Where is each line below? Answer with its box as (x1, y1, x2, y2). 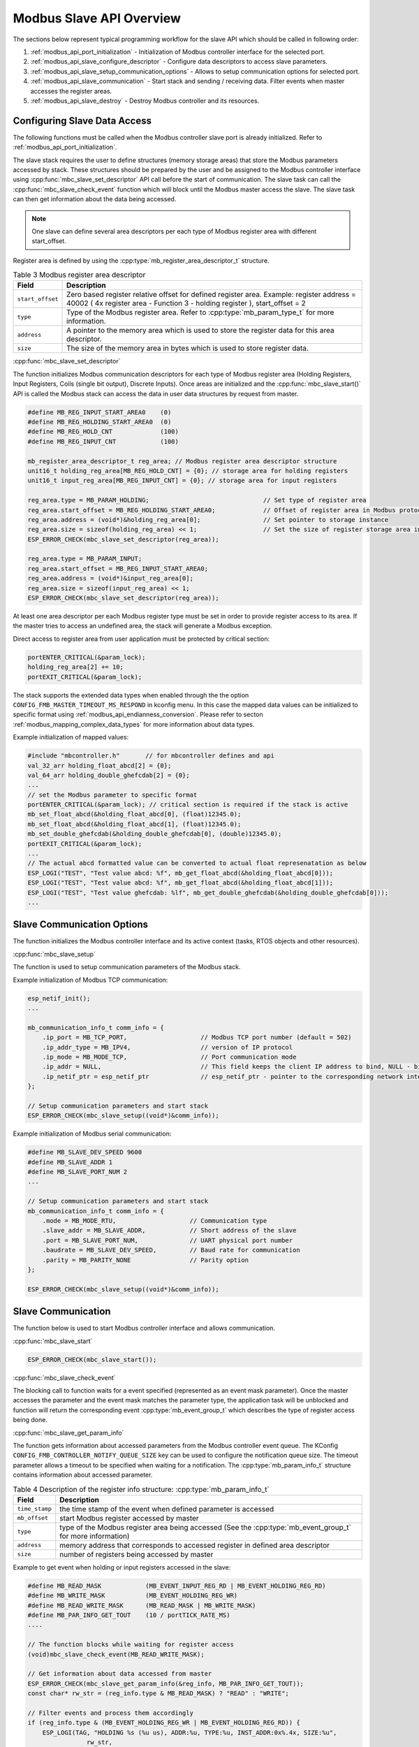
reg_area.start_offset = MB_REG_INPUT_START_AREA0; (27, 565, 209, 572)
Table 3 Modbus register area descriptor (13, 270, 146, 280)
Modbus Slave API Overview (13, 10, 181, 26)
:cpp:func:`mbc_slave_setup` (13, 950, 96, 958)
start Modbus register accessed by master (59, 1513, 199, 1523)
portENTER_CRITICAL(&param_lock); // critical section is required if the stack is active (27, 801, 348, 809)
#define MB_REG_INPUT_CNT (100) (27, 437, 179, 445)
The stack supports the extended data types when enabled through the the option (13, 690, 249, 699)
